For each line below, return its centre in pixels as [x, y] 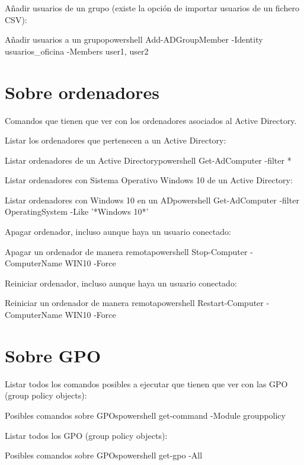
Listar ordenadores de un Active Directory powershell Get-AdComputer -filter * [148, 160]
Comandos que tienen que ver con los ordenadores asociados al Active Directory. [151, 120]
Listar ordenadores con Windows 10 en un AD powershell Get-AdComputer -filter [152, 200]
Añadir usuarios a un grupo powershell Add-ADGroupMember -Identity [134, 39]
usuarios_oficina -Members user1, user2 [77, 51]
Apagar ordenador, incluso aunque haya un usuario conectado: [118, 232]
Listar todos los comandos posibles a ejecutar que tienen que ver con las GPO [146, 383]
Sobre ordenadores [82, 92]
